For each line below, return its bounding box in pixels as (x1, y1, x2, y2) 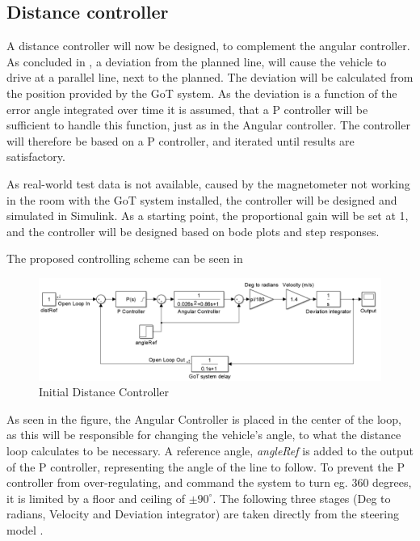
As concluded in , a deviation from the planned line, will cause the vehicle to (6, 53, 387, 70)
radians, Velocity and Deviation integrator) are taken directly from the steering (6, 505, 399, 522)
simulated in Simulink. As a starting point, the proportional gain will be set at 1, (6, 207, 409, 224)
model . (6, 521, 44, 538)
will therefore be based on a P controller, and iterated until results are (6, 132, 355, 149)
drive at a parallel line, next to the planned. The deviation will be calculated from (6, 69, 414, 86)
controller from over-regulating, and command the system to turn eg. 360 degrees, (6, 474, 412, 491)
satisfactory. (6, 148, 65, 165)
